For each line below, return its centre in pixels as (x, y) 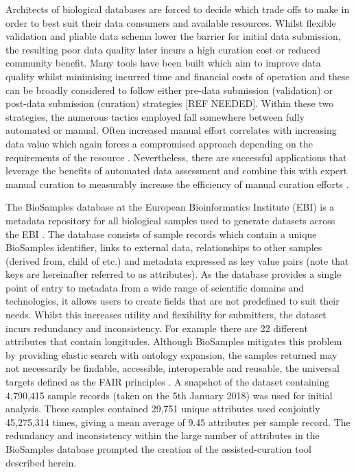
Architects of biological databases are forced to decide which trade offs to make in (178, 9)
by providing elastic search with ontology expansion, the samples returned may (171, 354)
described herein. (41, 462)
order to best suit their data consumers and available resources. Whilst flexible (171, 22)
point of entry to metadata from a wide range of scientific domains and (155, 287)
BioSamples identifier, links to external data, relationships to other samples (164, 247)
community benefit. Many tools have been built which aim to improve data (163, 63)
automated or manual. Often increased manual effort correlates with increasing (171, 130)
